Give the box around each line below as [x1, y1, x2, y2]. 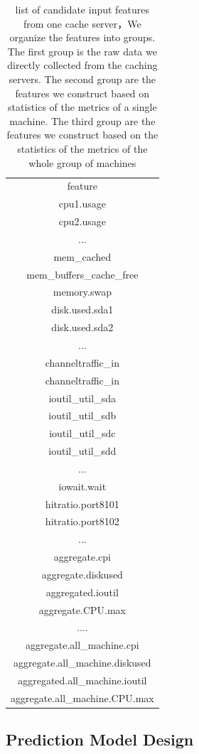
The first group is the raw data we [7, 43, 157, 58]
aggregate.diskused [41, 566, 123, 581]
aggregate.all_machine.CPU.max [11, 690, 154, 705]
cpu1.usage [58, 196, 106, 211]
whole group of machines [28, 155, 136, 170]
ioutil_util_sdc [49, 426, 116, 441]
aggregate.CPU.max [38, 602, 127, 617]
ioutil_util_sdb [48, 408, 117, 423]
